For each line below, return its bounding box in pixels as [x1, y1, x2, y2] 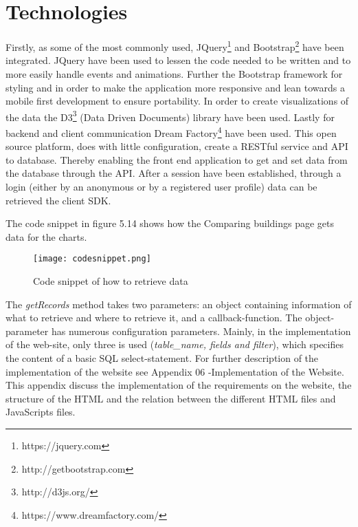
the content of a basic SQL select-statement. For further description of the [5, 351, 319, 365]
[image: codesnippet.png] [33, 254, 151, 264]
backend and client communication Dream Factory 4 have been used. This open [5, 124, 337, 140]
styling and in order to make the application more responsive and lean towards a [5, 80, 346, 94]
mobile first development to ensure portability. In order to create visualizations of [5, 94, 349, 108]
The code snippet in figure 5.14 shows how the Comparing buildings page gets [5, 216, 335, 230]
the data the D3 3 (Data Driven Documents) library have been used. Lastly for [5, 107, 335, 124]
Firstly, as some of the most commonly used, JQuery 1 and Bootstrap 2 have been [5, 38, 344, 54]
